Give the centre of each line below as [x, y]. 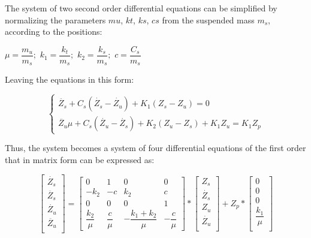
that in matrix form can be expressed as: [80, 160]
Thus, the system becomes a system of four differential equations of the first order [155, 148]
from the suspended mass [208, 19]
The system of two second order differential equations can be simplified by [141, 8]
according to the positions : [54, 31]
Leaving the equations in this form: [70, 79]
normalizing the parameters [55, 19]
